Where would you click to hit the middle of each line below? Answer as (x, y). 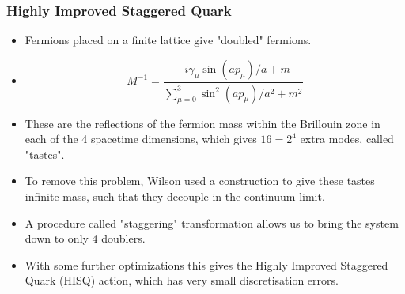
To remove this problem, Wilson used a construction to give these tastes (200, 181)
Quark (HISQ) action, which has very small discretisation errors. (182, 280)
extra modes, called (347, 139)
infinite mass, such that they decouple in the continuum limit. (175, 196)
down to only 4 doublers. (85, 238)
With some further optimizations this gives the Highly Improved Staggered (206, 264)
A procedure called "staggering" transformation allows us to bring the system (212, 222)
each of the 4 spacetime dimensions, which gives (141, 139)
